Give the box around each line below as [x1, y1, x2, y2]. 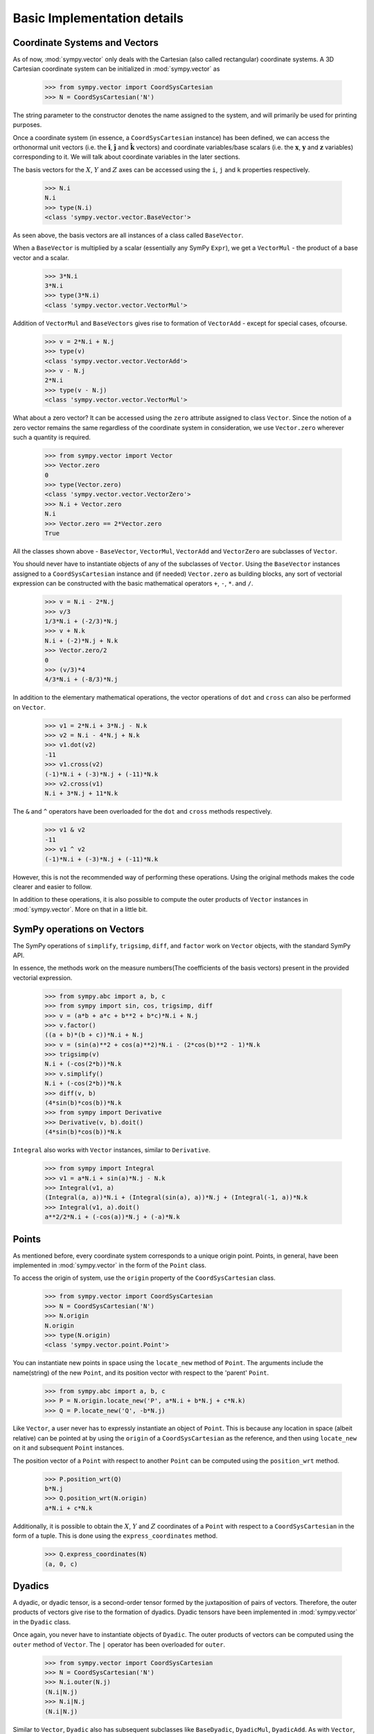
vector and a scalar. [12, 253, 69, 261]
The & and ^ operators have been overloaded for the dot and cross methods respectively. [12, 807, 273, 816]
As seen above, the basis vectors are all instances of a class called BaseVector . [12, 231, 244, 239]
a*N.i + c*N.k [44, 1504, 93, 1512]
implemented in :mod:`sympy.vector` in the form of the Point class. [12, 1261, 207, 1269]
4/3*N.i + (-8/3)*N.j [44, 676, 118, 683]
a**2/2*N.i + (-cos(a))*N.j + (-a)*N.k [44, 1213, 180, 1221]
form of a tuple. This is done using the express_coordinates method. [12, 1531, 218, 1540]
